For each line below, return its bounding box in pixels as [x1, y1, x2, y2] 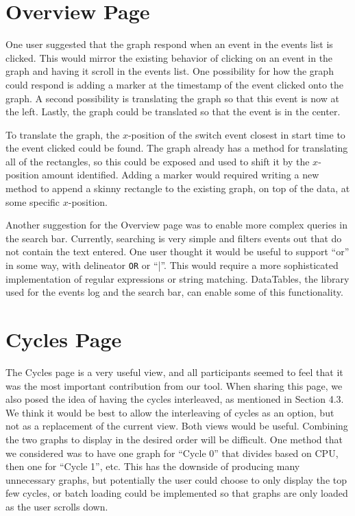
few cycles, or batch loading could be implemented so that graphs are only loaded [5, 486, 348, 500]
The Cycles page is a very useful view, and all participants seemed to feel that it [5, 365, 343, 379]
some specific [5, 194, 60, 209]
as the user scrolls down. [5, 499, 108, 513]
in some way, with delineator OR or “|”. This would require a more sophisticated [5, 258, 339, 272]
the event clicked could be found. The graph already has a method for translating [5, 141, 348, 155]
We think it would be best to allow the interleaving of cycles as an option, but [5, 405, 334, 419]
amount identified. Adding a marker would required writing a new [42, 167, 319, 182]
